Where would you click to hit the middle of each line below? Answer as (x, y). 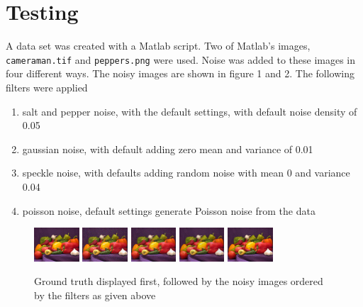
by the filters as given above (95, 295)
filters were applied (47, 87)
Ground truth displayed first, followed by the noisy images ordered (179, 281)
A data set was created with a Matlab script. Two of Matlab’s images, (158, 46)
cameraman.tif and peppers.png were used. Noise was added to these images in (181, 59)
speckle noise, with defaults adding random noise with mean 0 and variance (186, 173)
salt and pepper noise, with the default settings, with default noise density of (190, 111)
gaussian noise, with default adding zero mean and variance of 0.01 (168, 149)
